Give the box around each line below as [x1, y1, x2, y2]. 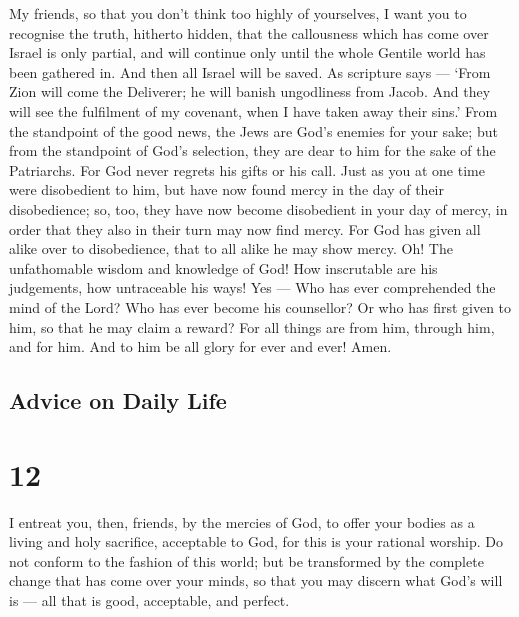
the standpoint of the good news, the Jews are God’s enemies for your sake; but [9, 120, 498, 141]
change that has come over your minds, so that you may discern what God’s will [9, 570, 503, 591]
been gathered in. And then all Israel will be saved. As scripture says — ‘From [9, 61, 491, 82]
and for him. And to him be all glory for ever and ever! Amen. [9, 336, 392, 357]
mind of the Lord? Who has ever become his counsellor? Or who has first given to [9, 296, 512, 317]
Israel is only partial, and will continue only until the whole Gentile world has [9, 42, 486, 63]
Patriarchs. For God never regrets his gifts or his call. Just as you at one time [9, 159, 485, 180]
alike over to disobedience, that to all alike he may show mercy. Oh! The [9, 238, 453, 259]
